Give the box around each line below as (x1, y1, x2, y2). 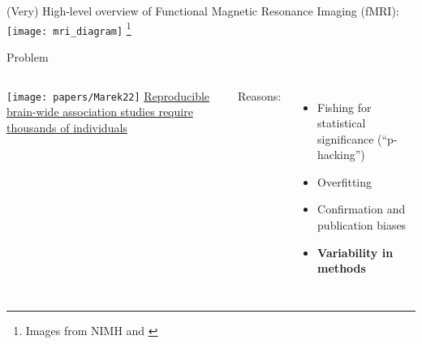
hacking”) (317, 146, 365, 163)
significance (317, 130, 374, 147)
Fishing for (317, 98, 372, 115)
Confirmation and (317, 200, 406, 217)
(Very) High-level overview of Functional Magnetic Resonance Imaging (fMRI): (6, 2, 399, 19)
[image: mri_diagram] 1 (6, 19, 131, 37)
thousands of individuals (6, 118, 127, 135)
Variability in (317, 243, 394, 260)
